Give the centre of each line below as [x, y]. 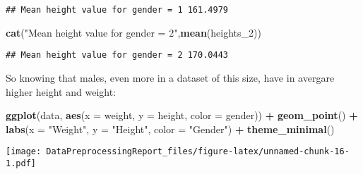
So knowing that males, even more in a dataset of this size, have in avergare [170, 77]
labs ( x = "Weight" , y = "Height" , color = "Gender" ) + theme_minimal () [170, 129]
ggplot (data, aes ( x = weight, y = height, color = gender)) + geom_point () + [182, 115]
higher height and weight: [61, 91]
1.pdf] [21, 163]
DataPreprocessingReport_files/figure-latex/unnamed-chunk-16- [198, 152]
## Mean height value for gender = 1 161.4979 [117, 10]
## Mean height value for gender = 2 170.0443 [117, 55]
